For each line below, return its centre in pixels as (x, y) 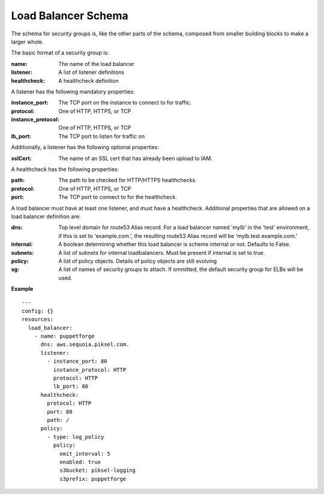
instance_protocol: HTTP (90, 370)
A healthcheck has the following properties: (65, 169)
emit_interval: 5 (85, 454)
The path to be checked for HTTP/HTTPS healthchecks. (128, 180)
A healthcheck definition (89, 80)
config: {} (38, 311)
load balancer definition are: (46, 216)
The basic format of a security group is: (60, 53)
